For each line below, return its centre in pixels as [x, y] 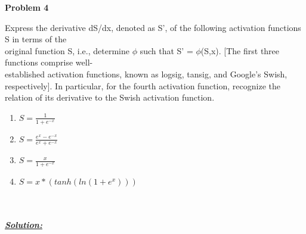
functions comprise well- [49, 62]
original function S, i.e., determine [67, 50]
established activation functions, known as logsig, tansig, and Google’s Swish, [146, 74]
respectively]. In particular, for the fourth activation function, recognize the [143, 85]
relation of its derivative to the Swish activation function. [110, 97]
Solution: [24, 225]
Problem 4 [27, 7]
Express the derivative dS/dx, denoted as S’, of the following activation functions [153, 27]
